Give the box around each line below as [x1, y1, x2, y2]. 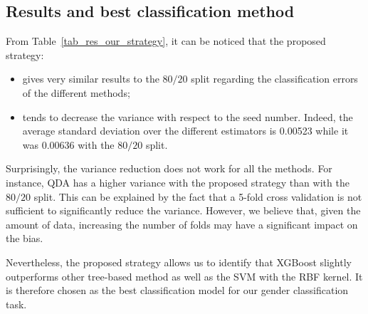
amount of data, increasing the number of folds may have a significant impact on [6, 216, 358, 231]
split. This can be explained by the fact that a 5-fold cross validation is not [33, 189, 362, 204]
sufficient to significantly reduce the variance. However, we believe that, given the [6, 203, 361, 218]
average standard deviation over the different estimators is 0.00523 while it [22, 123, 349, 138]
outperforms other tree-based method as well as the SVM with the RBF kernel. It [6, 268, 363, 283]
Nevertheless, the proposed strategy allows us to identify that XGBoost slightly [6, 254, 352, 269]
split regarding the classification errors [191, 71, 358, 86]
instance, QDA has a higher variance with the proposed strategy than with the [6, 174, 349, 189]
